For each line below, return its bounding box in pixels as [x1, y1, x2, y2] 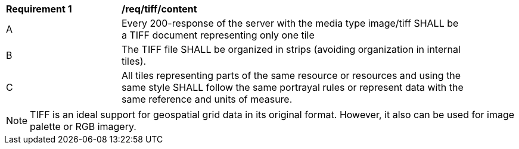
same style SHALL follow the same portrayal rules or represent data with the [122, 81, 464, 93]
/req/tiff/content [122, 3, 197, 15]
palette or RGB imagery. [30, 121, 136, 132]
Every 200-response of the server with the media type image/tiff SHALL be [122, 17, 459, 29]
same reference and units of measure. [122, 93, 293, 105]
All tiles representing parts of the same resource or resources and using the [122, 69, 461, 81]
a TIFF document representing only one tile [122, 29, 315, 41]
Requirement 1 [6, 3, 72, 15]
